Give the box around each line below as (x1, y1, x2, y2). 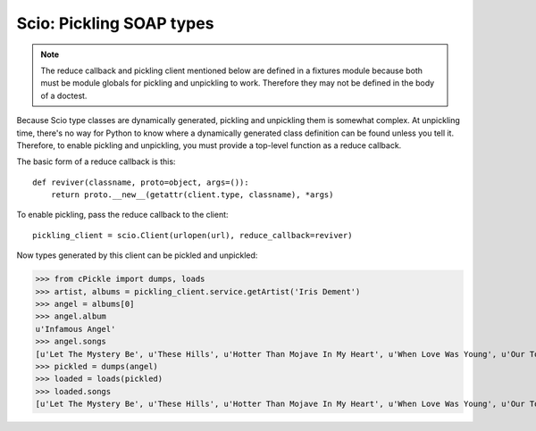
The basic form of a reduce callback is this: (16, 156, 176, 167)
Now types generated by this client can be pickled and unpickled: (16, 250, 258, 261)
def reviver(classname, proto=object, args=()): (32, 177, 249, 187)
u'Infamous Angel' (35, 324, 116, 334)
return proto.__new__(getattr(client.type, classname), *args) (50, 190, 334, 200)
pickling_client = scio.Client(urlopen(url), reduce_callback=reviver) (32, 230, 353, 240)
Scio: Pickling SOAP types (16, 13, 214, 33)
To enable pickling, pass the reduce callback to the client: (16, 210, 229, 220)
